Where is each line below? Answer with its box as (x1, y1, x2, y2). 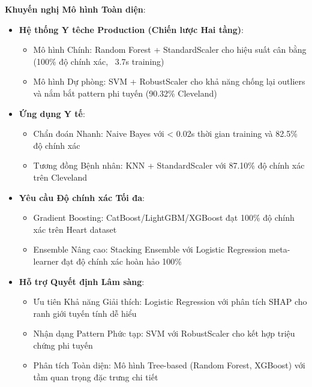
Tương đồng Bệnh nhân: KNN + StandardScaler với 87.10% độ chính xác (33, 159, 305, 172)
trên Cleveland (33, 170, 88, 183)
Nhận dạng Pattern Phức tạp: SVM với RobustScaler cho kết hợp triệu (33, 327, 295, 340)
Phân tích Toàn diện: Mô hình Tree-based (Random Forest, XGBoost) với (33, 359, 305, 371)
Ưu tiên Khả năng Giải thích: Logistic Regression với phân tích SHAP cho (33, 295, 307, 308)
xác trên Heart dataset (33, 223, 117, 235)
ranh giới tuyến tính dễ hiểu (33, 307, 137, 319)
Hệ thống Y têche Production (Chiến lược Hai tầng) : (19, 23, 244, 35)
